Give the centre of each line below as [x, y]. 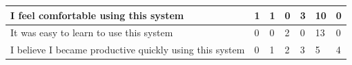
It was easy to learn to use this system [92, 32]
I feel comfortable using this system [97, 15]
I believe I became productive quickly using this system [128, 50]
